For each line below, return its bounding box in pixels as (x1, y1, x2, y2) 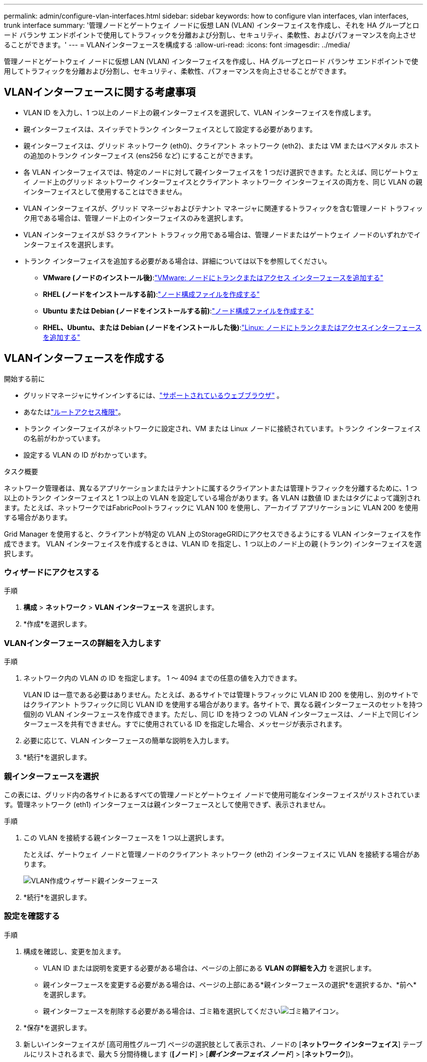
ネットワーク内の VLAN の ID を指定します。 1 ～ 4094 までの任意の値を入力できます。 (23, 674, 301, 683)
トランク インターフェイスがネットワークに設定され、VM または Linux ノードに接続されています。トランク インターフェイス (23, 424, 421, 433)
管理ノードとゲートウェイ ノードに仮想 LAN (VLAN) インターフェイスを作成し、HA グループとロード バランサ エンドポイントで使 (4, 57, 418, 65)
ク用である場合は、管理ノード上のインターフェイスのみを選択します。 (23, 213, 248, 222)
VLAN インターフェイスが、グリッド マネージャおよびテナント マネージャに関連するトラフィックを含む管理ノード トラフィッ (23, 204, 423, 212)
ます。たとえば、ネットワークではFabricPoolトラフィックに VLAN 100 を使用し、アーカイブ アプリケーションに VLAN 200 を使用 (4, 503, 419, 512)
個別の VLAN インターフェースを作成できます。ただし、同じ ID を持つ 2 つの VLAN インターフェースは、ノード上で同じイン (23, 710, 419, 719)
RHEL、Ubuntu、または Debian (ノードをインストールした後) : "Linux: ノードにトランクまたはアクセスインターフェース (43, 323, 422, 332)
